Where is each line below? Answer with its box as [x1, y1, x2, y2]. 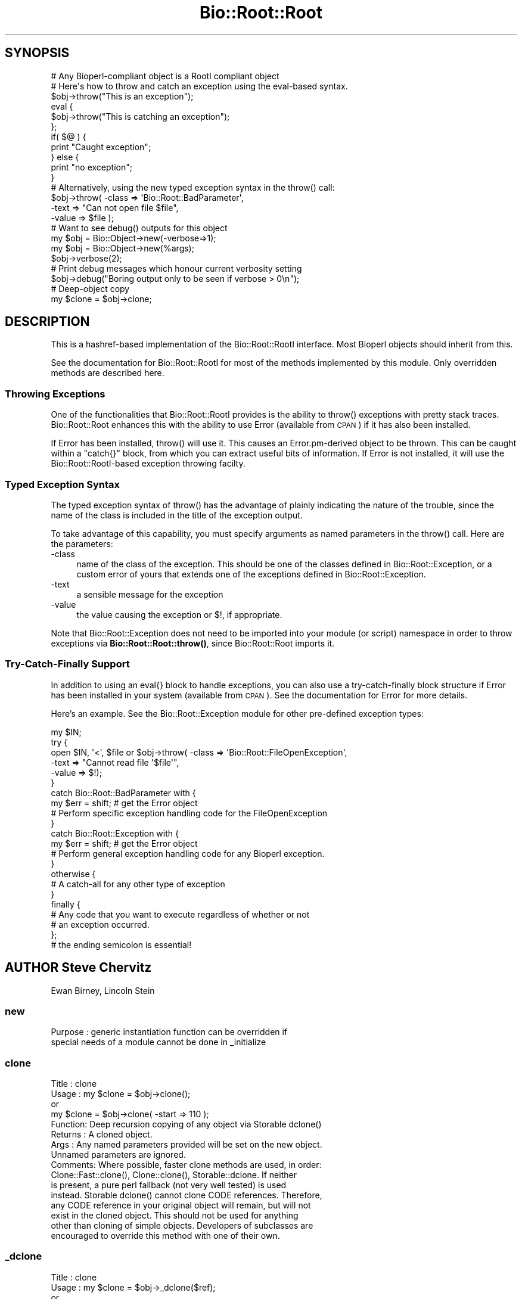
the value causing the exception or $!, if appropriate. [76, 609, 282, 620]
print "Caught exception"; [51, 141, 151, 152]
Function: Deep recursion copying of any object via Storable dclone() [51, 1119, 322, 1130]
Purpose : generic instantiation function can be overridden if [51, 1027, 288, 1037]
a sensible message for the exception [76, 589, 223, 599]
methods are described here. [51, 368, 164, 378]
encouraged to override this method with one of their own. [51, 1230, 280, 1241]
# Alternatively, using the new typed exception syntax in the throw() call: [51, 182, 335, 192]
